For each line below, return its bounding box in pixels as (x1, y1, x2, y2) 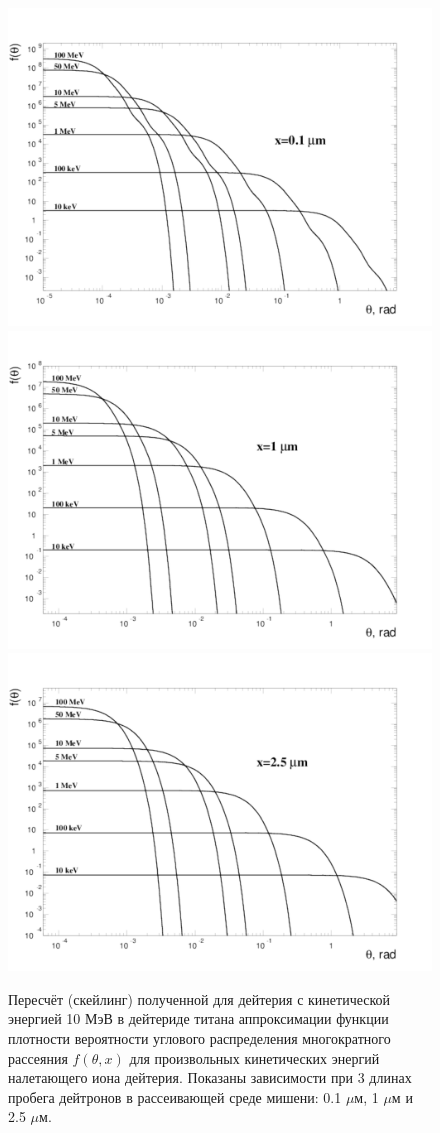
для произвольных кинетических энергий (129, 1047, 380, 1068)
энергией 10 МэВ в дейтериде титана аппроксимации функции (8, 1008, 389, 1029)
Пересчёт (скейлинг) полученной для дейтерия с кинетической (8, 988, 391, 1009)
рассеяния (8, 1047, 68, 1068)
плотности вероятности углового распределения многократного (8, 1027, 391, 1048)
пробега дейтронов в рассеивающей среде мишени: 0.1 (8, 1086, 342, 1107)
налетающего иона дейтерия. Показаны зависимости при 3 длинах (8, 1067, 412, 1088)
